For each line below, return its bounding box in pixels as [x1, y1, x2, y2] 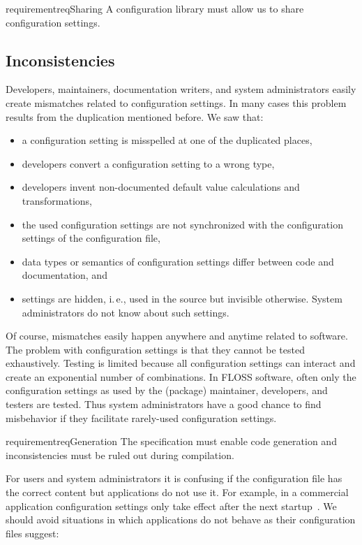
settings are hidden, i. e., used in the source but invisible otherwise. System [22, 291, 342, 305]
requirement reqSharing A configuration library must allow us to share [6, 1, 304, 15]
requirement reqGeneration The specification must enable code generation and [6, 434, 337, 449]
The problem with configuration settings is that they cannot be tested [6, 342, 305, 356]
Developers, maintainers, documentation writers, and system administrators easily [6, 82, 356, 96]
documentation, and [22, 268, 107, 282]
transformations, [22, 193, 92, 208]
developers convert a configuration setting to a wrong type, [22, 156, 275, 170]
